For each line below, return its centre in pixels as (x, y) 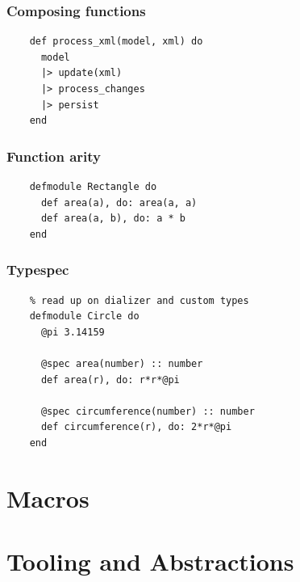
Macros (48, 498)
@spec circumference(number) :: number (148, 411)
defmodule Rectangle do (93, 187)
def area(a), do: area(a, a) (119, 202)
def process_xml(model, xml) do (116, 42)
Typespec (38, 270)
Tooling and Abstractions (150, 561)
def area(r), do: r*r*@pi (110, 380)
